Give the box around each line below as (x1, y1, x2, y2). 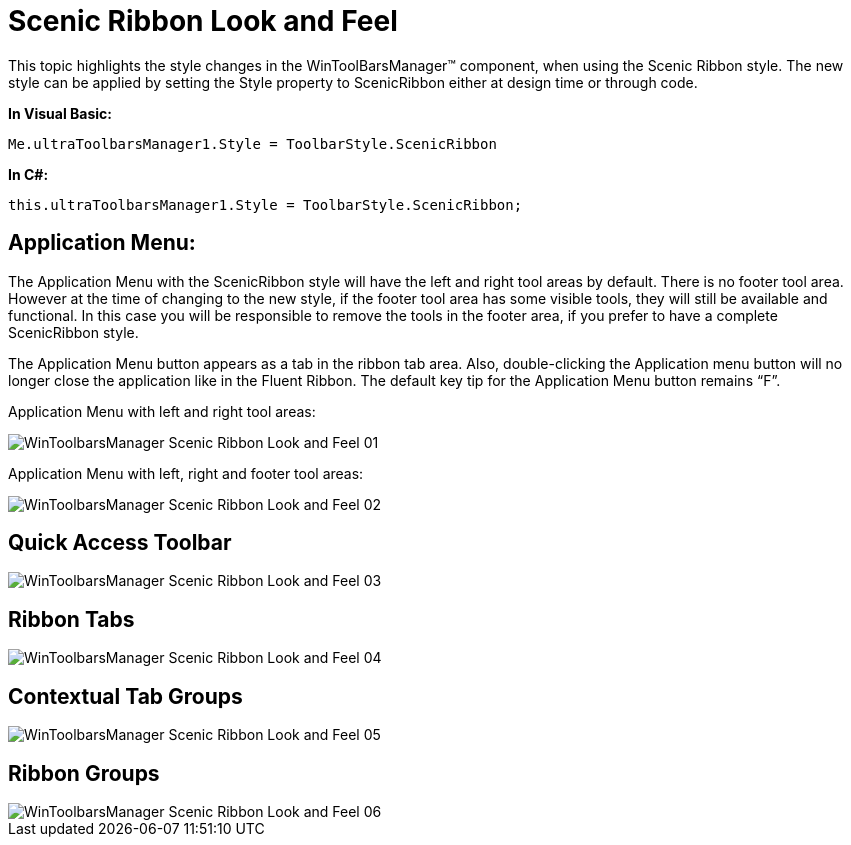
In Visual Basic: (8, 104, 112, 122)
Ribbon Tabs (8, 606, 135, 632)
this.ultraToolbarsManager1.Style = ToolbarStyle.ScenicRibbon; (8, 196, 523, 213)
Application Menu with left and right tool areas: (8, 402, 316, 420)
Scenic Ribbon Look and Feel (8, 4, 398, 38)
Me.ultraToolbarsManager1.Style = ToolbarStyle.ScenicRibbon (8, 135, 497, 152)
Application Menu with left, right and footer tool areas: (8, 464, 364, 482)
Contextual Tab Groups (8, 683, 243, 709)
